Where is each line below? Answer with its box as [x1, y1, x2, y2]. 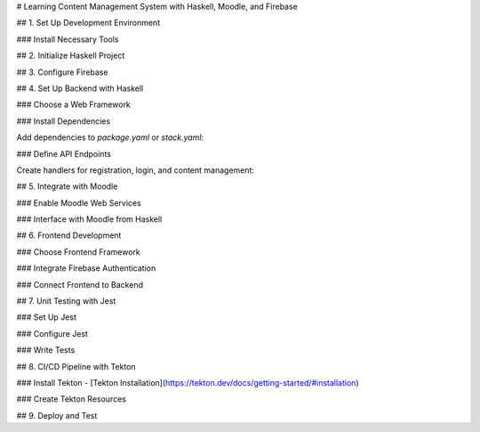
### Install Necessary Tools [16, 34, 119, 45]
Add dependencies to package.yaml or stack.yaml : [16, 132, 204, 143]
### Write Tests [16, 345, 76, 355]
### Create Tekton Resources [16, 394, 126, 404]
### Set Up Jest [16, 312, 77, 322]
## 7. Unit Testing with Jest [16, 296, 116, 306]
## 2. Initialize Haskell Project [16, 50, 125, 61]
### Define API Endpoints [16, 148, 111, 159]
